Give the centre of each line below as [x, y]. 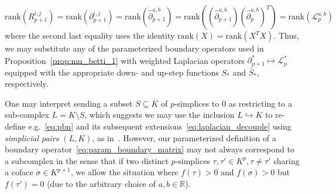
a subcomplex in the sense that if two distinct [87, 160]
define [15, 126]
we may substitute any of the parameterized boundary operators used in [134, 48]
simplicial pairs [32, 137]
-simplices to [197, 103]
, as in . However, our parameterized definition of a [184, 137]
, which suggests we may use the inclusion [160, 115]
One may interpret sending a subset [69, 103]
